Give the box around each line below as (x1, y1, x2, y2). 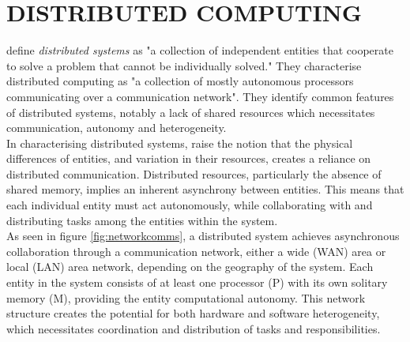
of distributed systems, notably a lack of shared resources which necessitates (6, 103, 375, 120)
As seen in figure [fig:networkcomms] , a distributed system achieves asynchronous (6, 227, 400, 244)
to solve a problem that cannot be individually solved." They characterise (6, 57, 362, 73)
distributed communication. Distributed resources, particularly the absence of (6, 165, 382, 182)
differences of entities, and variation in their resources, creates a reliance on (6, 150, 371, 167)
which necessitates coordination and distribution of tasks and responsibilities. (6, 320, 381, 336)
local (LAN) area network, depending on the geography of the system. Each (6, 258, 374, 275)
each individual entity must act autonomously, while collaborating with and (6, 197, 373, 213)
